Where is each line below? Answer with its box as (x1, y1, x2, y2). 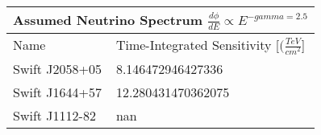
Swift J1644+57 (13, 82, 102, 101)
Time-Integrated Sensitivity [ (115, 35, 280, 54)
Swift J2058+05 (13, 59, 102, 78)
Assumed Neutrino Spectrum (13, 10, 203, 29)
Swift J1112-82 (13, 105, 96, 125)
